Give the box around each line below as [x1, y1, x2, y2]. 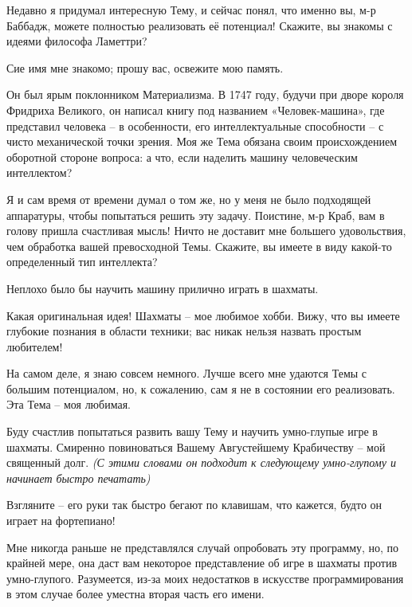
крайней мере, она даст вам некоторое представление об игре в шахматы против [6, 554, 398, 571]
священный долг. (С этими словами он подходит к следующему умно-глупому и [6, 454, 396, 471]
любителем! [6, 338, 63, 354]
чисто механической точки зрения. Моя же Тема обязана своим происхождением [6, 133, 398, 150]
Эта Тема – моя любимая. [6, 396, 131, 413]
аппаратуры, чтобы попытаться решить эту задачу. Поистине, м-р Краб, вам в [6, 206, 385, 223]
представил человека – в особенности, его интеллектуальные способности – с [6, 117, 384, 134]
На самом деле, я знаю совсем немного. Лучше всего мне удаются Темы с [6, 365, 367, 382]
